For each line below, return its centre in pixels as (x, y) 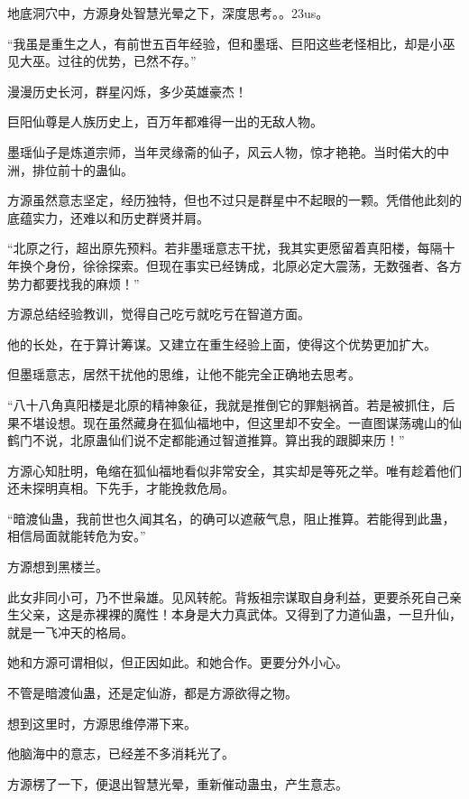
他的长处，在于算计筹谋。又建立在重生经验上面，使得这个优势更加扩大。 (222, 344)
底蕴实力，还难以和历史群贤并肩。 (108, 217)
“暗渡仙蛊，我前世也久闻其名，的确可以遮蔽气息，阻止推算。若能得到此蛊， (231, 518)
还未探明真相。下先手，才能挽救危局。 (121, 488)
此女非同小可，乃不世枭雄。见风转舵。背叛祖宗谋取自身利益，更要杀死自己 (228, 596)
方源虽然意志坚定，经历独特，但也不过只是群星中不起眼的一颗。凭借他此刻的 (234, 200)
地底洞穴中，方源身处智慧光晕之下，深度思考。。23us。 (168, 13)
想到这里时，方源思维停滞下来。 (102, 723)
